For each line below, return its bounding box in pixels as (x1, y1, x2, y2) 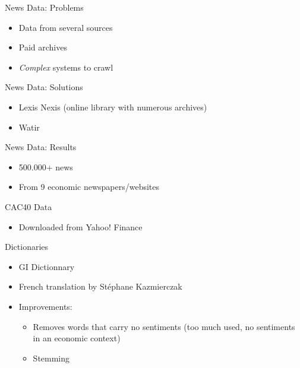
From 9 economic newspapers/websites (18, 180, 160, 193)
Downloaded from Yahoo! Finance (18, 220, 143, 233)
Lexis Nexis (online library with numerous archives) (18, 100, 207, 113)
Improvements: (18, 300, 72, 312)
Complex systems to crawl (18, 61, 113, 73)
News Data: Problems (5, 1, 84, 13)
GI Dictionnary (18, 260, 75, 272)
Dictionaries (5, 240, 49, 253)
